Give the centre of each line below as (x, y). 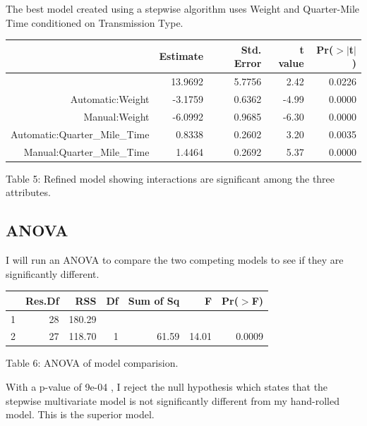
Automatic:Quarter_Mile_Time (80, 134)
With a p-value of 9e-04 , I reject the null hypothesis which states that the (167, 387)
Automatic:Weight (110, 98)
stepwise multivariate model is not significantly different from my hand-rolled (173, 400)
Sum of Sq (154, 300)
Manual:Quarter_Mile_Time (86, 151)
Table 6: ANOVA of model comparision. (92, 363)
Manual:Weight (116, 116)
